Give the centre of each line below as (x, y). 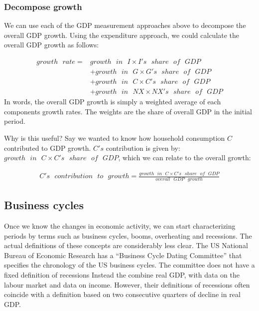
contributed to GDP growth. (48, 148)
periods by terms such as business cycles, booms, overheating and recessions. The (128, 235)
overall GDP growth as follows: (52, 45)
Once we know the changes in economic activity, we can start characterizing (120, 226)
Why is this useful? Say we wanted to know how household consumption (115, 138)
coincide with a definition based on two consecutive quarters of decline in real (122, 294)
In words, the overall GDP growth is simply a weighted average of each (113, 102)
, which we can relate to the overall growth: (185, 157)
